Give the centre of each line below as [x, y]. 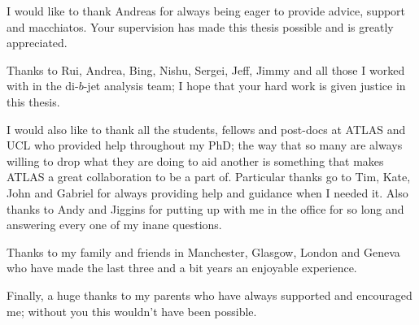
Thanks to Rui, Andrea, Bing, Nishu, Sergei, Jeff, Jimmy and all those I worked [206, 69]
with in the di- [43, 86]
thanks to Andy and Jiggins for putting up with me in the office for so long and [205, 208]
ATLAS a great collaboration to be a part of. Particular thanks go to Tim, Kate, [209, 177]
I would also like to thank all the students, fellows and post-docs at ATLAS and [206, 129]
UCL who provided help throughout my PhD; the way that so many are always [205, 145]
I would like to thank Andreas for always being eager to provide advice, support [206, 11]
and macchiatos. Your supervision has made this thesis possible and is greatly [200, 26]
